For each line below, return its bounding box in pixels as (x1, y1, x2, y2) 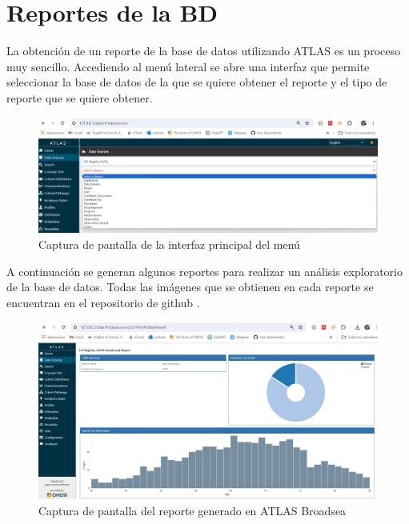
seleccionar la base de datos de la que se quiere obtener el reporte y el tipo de (6, 74, 387, 90)
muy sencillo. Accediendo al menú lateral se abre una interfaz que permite (6, 58, 370, 74)
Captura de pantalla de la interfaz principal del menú (38, 236, 300, 253)
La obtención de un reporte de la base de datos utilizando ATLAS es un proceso (6, 42, 400, 59)
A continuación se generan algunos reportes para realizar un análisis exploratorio (6, 262, 403, 279)
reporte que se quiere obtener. (6, 89, 153, 106)
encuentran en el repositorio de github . (6, 294, 200, 310)
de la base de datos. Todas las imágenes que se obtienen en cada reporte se (6, 278, 374, 295)
